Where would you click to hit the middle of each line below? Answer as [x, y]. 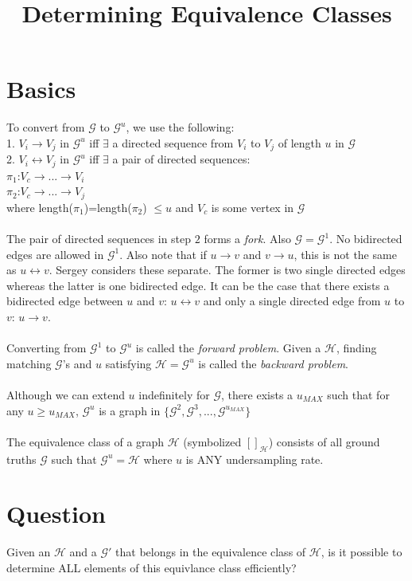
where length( [40, 207]
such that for [358, 394]
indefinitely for [174, 394]
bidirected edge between [65, 301]
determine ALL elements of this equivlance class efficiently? [152, 567]
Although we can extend [66, 394]
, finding [356, 348]
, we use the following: [180, 127]
